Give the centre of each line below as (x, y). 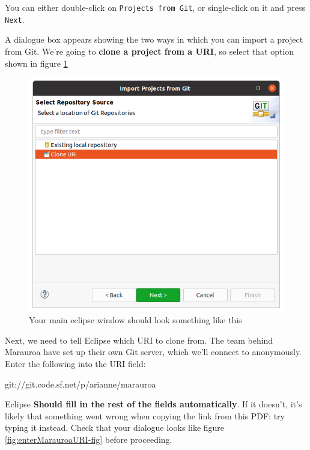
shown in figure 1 (36, 63)
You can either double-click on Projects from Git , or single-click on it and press (155, 7)
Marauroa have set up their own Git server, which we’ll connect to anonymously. (153, 352)
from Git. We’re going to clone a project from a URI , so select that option (150, 51)
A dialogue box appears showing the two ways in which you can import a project (154, 39)
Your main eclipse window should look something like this (135, 320)
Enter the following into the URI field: (75, 363)
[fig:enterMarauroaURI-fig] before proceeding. (89, 439)
